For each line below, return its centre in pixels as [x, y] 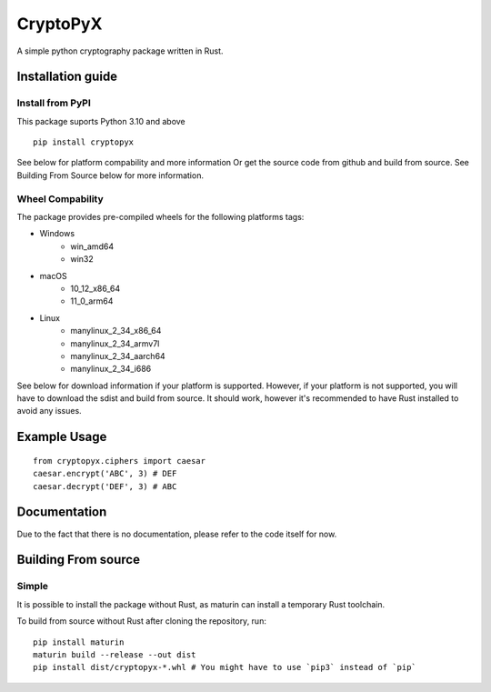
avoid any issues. [49, 411]
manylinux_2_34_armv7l [115, 343]
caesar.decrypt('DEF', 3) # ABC [105, 486]
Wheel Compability [60, 198]
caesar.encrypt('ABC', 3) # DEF [105, 474]
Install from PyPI [54, 103]
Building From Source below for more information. [110, 175]
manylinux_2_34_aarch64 [118, 356]
